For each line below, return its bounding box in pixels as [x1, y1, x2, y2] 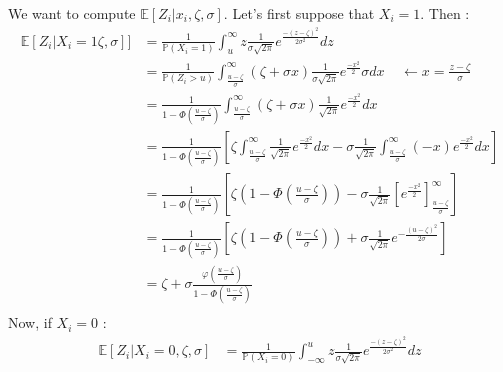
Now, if [8, 312, 52, 333]
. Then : [420, 3, 470, 23]
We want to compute [8, 3, 136, 23]
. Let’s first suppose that [223, 3, 375, 23]
